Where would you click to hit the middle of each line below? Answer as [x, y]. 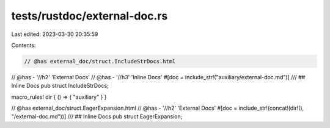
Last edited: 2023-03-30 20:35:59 [55, 34]
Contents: [24, 45]
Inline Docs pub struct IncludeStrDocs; [60, 86]
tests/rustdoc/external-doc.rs [90, 16]
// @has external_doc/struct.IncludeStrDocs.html [100, 61]
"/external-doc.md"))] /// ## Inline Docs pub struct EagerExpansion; [97, 116]
